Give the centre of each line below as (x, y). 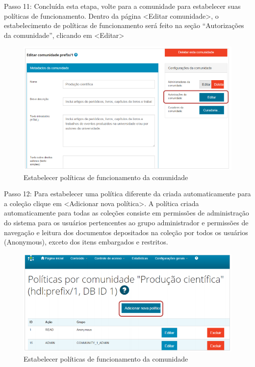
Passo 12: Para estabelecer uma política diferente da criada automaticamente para (127, 194)
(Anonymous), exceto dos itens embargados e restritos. (86, 242)
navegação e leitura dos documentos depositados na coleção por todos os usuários (126, 232)
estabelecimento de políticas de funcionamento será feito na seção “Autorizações (124, 25)
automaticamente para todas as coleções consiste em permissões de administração (127, 213)
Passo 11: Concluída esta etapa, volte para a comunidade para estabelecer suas (122, 6)
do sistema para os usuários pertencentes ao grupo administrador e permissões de (126, 222)
